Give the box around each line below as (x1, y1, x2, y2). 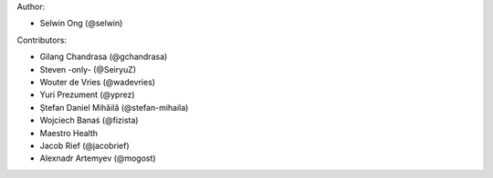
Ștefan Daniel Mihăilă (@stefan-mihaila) (39, 102, 189, 113)
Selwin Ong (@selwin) (39, 18, 123, 29)
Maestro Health (39, 127, 99, 138)
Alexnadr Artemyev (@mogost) (39, 153, 156, 163)
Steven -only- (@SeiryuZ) (39, 64, 137, 74)
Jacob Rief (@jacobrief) (39, 140, 130, 151)
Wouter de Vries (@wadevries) (39, 76, 155, 87)
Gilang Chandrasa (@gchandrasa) (39, 51, 168, 63)
